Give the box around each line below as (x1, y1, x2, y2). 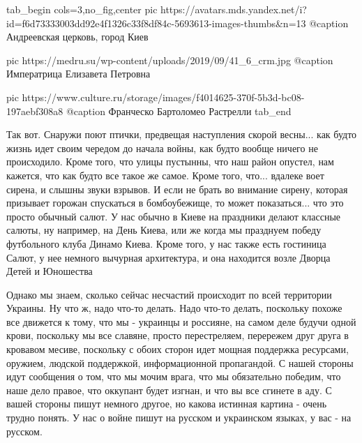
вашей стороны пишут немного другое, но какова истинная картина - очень (6, 396, 327, 411)
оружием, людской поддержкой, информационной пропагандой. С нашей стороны (6, 355, 354, 370)
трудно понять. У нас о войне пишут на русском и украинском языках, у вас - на (6, 410, 352, 425)
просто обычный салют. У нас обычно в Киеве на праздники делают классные (6, 209, 341, 223)
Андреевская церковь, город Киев (6, 29, 149, 44)
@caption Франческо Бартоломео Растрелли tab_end (66, 103, 292, 118)
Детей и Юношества (6, 264, 93, 278)
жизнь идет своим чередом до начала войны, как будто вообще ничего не (6, 140, 318, 155)
